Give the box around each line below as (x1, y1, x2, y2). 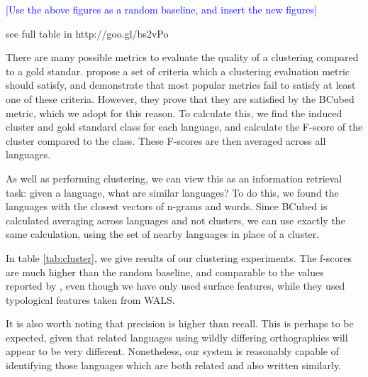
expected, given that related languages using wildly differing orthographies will (6, 329, 348, 344)
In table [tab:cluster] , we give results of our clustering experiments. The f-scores (6, 250, 352, 265)
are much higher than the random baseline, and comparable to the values (6, 264, 324, 279)
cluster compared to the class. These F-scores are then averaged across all (6, 133, 326, 148)
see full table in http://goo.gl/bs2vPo (6, 26, 169, 40)
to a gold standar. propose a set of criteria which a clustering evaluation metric (6, 63, 350, 78)
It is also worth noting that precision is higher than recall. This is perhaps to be (6, 316, 354, 331)
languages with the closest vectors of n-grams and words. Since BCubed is (6, 199, 328, 214)
